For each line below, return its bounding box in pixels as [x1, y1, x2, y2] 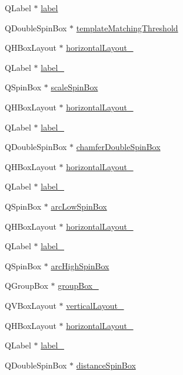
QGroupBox [5, 279, 48, 292]
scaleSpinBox [51, 81, 98, 93]
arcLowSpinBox [51, 200, 107, 212]
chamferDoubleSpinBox [76, 141, 161, 153]
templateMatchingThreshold [76, 21, 178, 34]
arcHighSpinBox [51, 259, 109, 272]
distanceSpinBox [76, 358, 136, 371]
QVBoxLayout [5, 299, 56, 311]
